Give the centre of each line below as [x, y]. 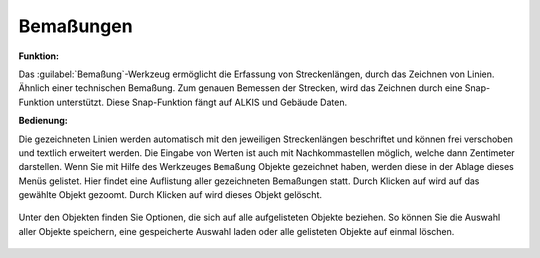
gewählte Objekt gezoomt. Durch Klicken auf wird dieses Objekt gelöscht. [170, 195]
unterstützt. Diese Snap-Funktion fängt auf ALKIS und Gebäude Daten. [202, 102]
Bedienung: [43, 121]
